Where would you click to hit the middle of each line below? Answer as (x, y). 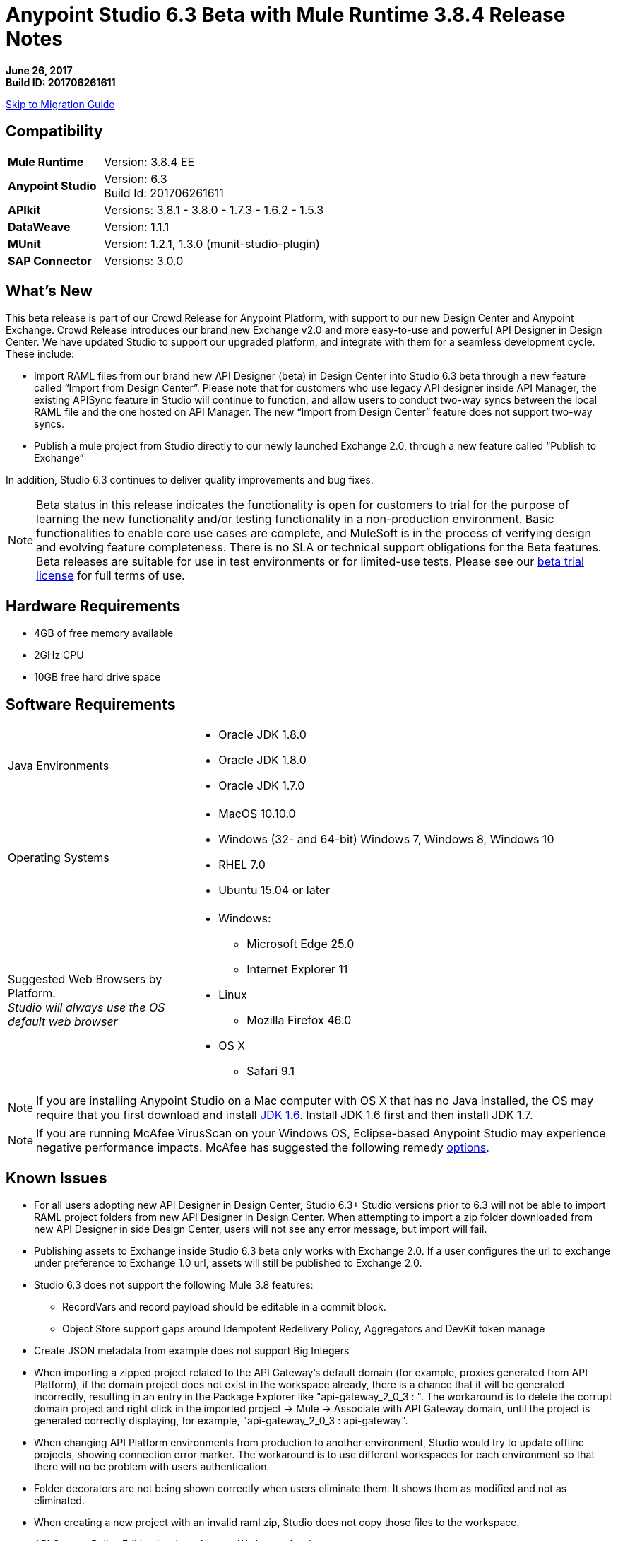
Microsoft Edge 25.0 (301, 944)
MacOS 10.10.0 (257, 814)
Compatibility (54, 131)
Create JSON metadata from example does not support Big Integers (192, 1350)
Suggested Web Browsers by (85, 979)
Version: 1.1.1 (137, 227)
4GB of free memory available (104, 633)
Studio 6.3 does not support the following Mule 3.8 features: (174, 1284)
